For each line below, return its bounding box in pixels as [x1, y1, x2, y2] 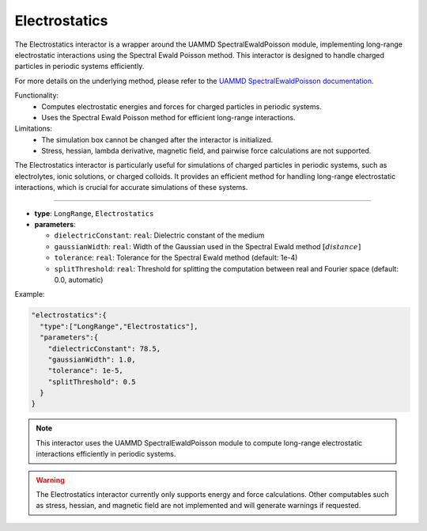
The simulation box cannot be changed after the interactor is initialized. [41, 135, 274, 144]
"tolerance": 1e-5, [47, 366, 124, 375]
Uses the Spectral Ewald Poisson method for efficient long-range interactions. [41, 112, 296, 122]
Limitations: [14, 123, 53, 134]
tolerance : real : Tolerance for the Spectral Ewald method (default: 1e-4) [54, 253, 298, 263]
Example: [14, 290, 45, 299]
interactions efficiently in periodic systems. [36, 449, 176, 459]
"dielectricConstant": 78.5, [47, 344, 161, 353]
